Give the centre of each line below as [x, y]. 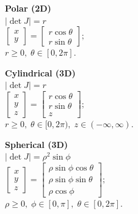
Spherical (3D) [37, 144]
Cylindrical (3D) [40, 72]
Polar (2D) [28, 8]
